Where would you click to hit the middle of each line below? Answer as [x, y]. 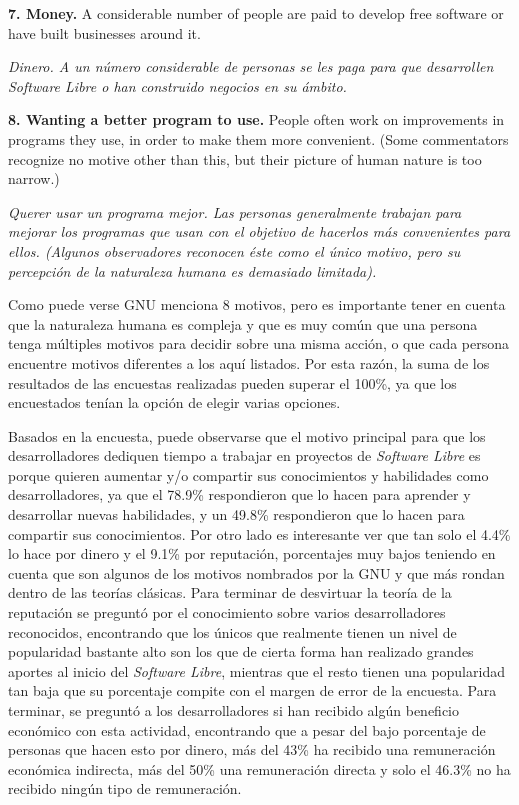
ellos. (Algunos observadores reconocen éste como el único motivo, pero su [234, 250]
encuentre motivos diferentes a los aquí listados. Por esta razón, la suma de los [249, 362]
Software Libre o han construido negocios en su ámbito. [177, 85]
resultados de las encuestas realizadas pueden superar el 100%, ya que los [232, 382]
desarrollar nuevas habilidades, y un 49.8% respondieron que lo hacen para [236, 514]
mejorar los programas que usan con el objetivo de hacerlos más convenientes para [259, 231]
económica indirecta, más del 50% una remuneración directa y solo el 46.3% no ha [259, 768]
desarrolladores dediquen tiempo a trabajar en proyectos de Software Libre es [244, 455]
